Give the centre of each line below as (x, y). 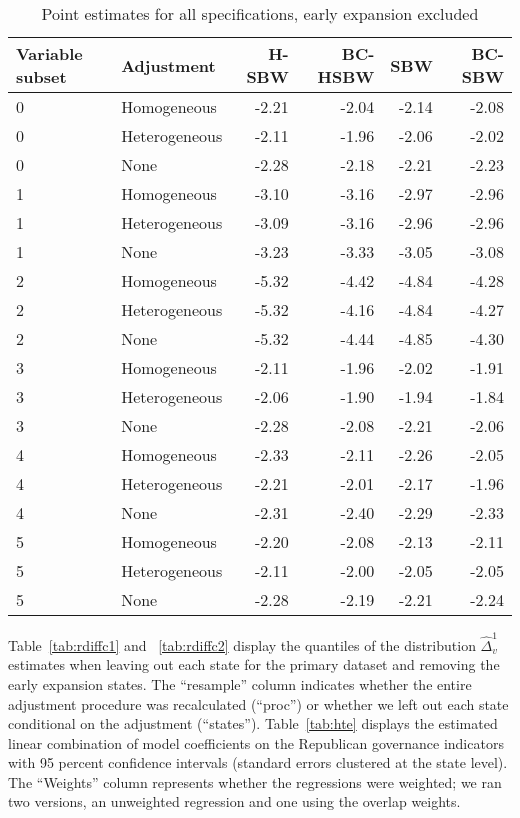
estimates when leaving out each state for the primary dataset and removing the (254, 664)
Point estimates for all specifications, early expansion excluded (260, 13)
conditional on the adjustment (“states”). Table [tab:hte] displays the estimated (253, 723)
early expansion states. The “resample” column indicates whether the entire (240, 683)
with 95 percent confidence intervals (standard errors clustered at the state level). (258, 762)
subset (41, 76)
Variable (49, 53)
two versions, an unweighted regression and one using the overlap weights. (234, 801)
